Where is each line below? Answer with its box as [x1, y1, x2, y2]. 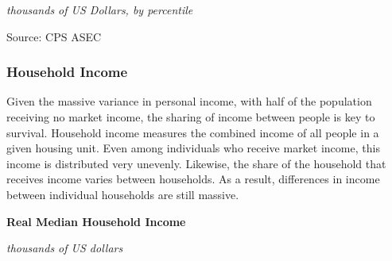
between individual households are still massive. [6, 186, 239, 202]
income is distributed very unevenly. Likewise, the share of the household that [6, 155, 386, 171]
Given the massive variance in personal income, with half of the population [6, 93, 372, 109]
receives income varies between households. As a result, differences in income [6, 171, 380, 187]
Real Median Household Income [6, 213, 186, 229]
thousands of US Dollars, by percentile [6, 2, 193, 17]
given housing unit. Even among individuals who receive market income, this [6, 140, 380, 156]
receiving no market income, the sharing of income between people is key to [6, 109, 375, 125]
